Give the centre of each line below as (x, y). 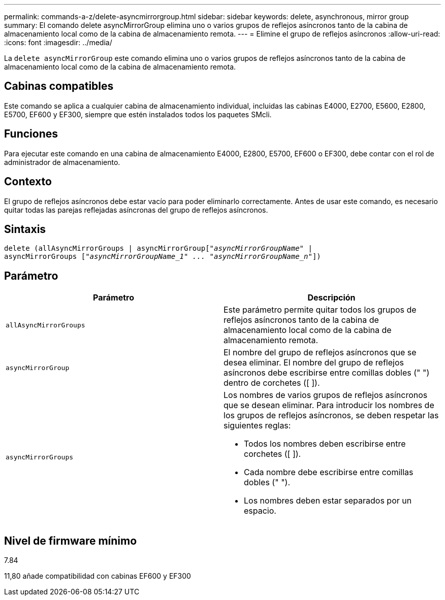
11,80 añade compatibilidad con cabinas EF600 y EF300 (98, 576)
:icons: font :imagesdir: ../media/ (58, 42)
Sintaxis (25, 229)
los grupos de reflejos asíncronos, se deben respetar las (331, 415)
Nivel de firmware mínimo (71, 541)
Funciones (31, 134)
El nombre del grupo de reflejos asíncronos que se (320, 353)
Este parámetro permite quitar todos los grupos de (320, 310)
